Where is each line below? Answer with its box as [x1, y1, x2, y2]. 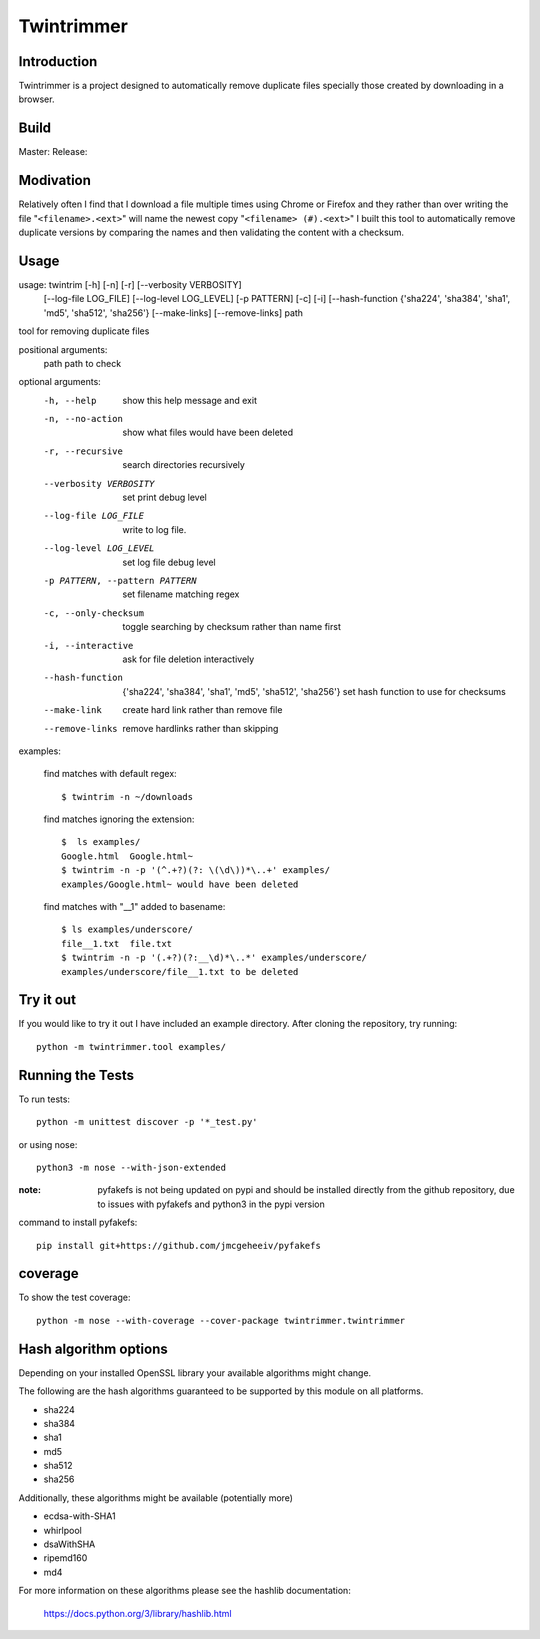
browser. [18, 93, 55, 105]
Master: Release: [18, 146, 88, 158]
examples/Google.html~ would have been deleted [61, 878, 299, 890]
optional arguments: [18, 376, 102, 388]
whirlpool [43, 1524, 82, 1536]
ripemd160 [43, 1552, 88, 1564]
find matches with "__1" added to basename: [43, 901, 226, 913]
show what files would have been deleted [122, 426, 294, 439]
